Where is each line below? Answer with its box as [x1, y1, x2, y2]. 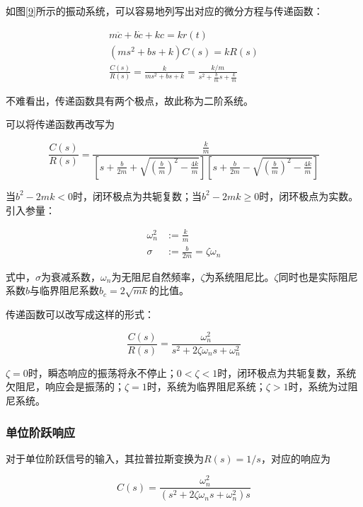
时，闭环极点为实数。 [259, 188, 359, 203]
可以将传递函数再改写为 [6, 117, 115, 132]
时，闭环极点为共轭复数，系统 [217, 365, 357, 380]
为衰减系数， [41, 269, 100, 284]
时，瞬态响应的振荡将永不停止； [28, 365, 177, 380]
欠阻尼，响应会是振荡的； [6, 379, 125, 394]
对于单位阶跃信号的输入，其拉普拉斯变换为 [6, 450, 204, 465]
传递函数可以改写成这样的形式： [6, 307, 154, 322]
